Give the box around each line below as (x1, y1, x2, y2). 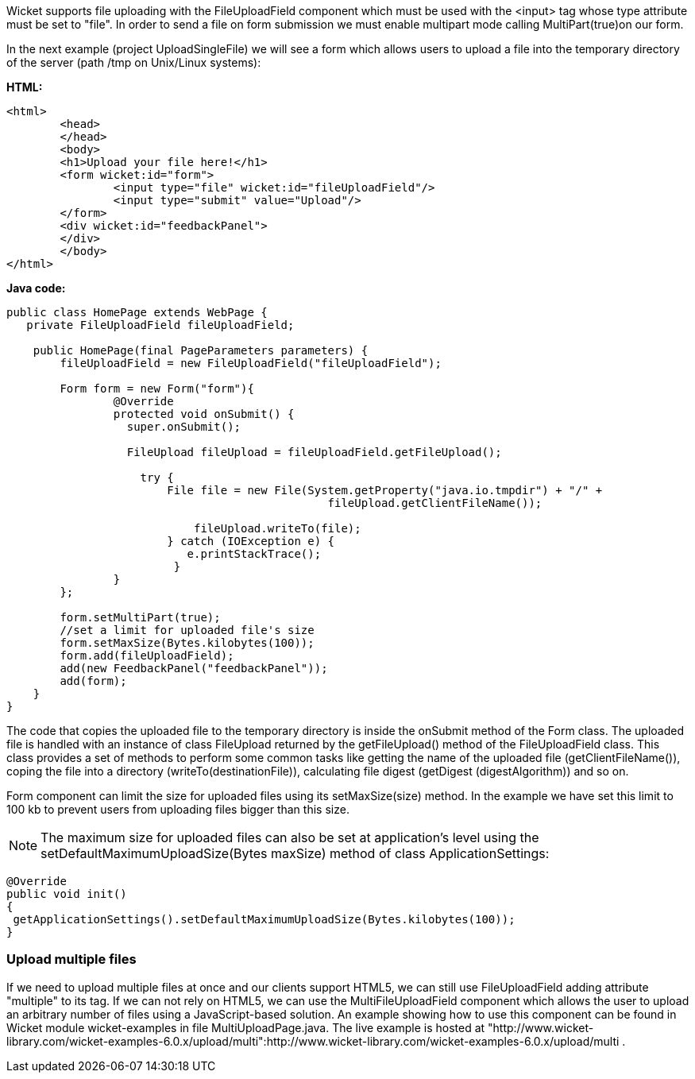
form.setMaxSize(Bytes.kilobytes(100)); (60, 636, 315, 649)
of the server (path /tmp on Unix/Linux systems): (6, 56, 261, 69)
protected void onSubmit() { (113, 408, 295, 420)
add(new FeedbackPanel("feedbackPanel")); (60, 662, 328, 675)
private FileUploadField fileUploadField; (26, 319, 295, 331)
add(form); (60, 675, 127, 687)
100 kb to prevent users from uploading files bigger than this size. (6, 802, 349, 816)
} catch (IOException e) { (167, 535, 335, 547)
